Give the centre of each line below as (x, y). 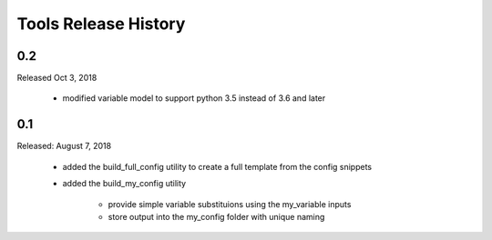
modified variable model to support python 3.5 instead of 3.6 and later (194, 98)
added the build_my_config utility (124, 184)
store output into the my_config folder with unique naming (216, 216)
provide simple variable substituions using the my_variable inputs (230, 204)
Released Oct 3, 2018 (57, 78)
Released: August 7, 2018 (64, 146)
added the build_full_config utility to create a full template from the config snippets (217, 166)
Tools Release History (101, 24)
